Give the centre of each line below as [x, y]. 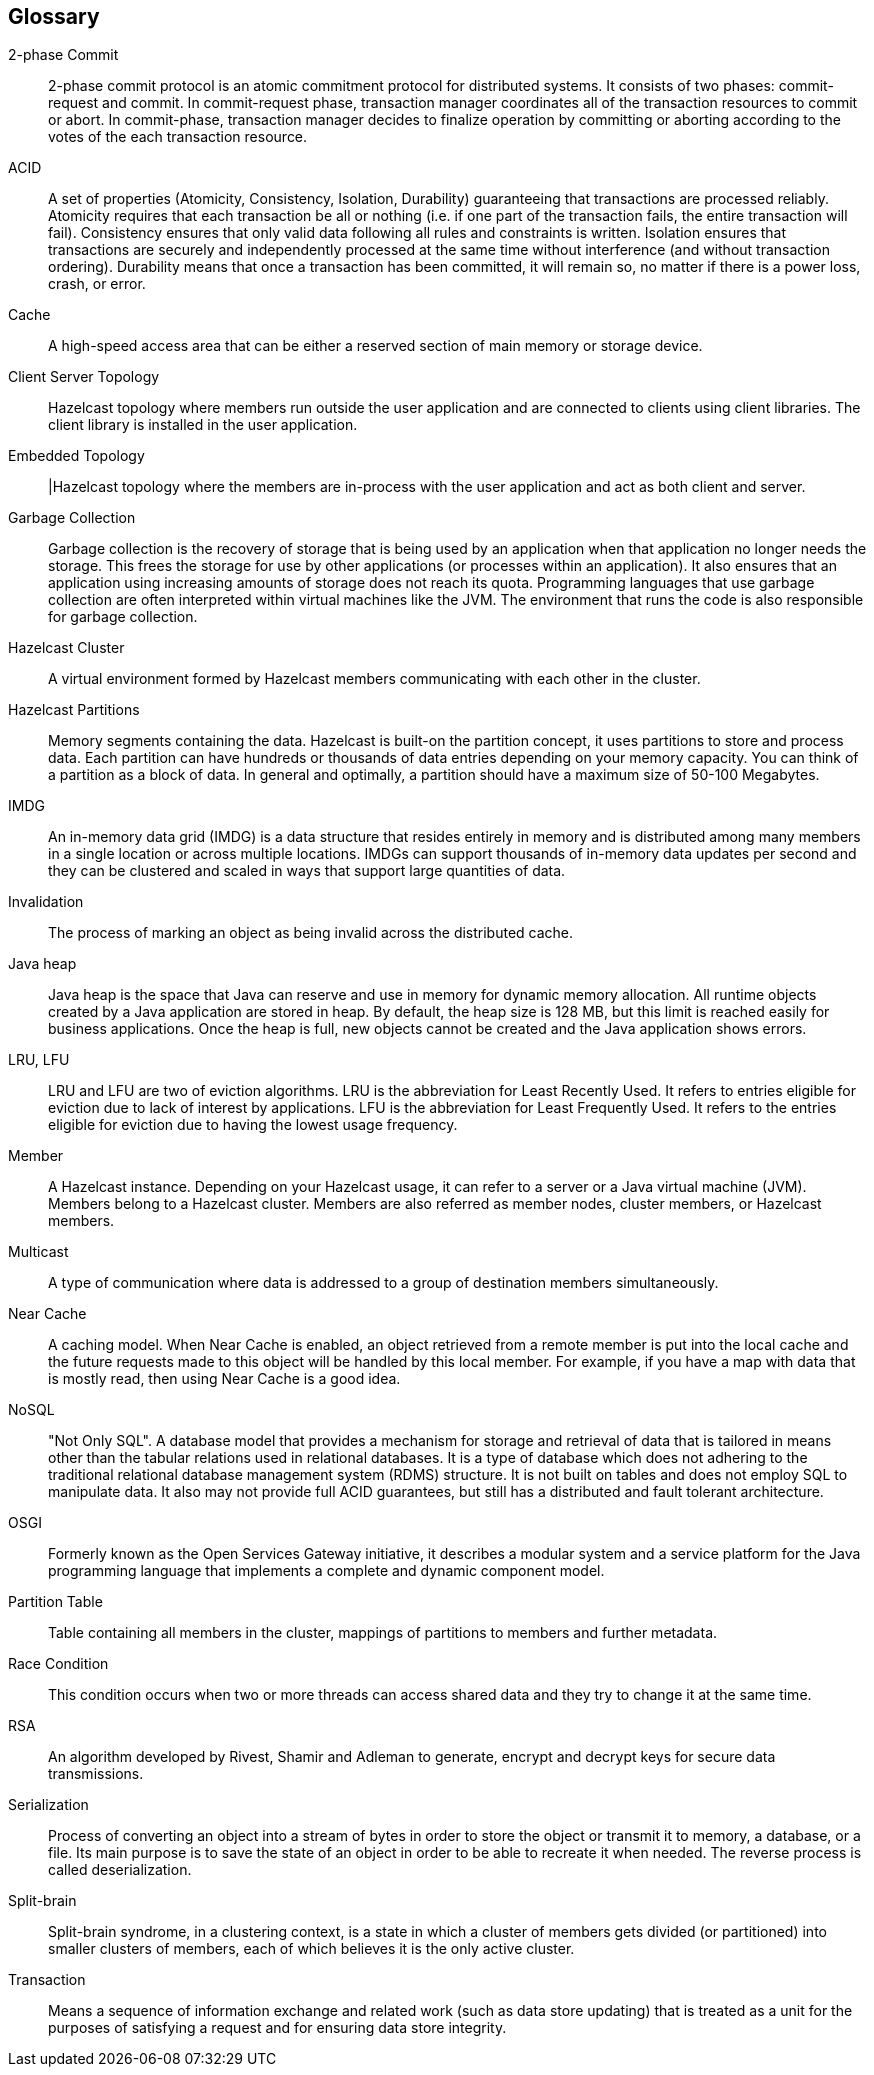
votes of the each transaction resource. [178, 137]
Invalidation [46, 902]
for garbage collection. [123, 617]
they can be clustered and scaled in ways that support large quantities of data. [307, 871]
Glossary [54, 16]
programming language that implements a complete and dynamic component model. [326, 1571]
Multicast [38, 1252]
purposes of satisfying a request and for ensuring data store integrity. [277, 2028]
